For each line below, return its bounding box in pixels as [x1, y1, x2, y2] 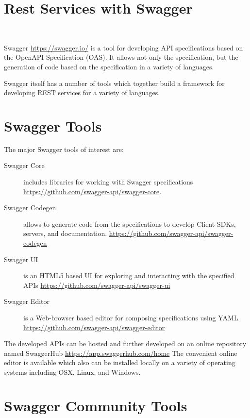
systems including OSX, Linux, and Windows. [4, 367, 141, 377]
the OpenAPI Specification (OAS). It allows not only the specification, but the [4, 52, 238, 62]
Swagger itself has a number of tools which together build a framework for [4, 78, 225, 88]
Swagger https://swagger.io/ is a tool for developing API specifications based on [4, 42, 243, 52]
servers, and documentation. [23, 228, 107, 238]
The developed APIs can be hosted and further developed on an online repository [4, 338, 247, 349]
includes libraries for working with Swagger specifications [23, 177, 193, 186]
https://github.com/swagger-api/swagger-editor [23, 322, 165, 332]
